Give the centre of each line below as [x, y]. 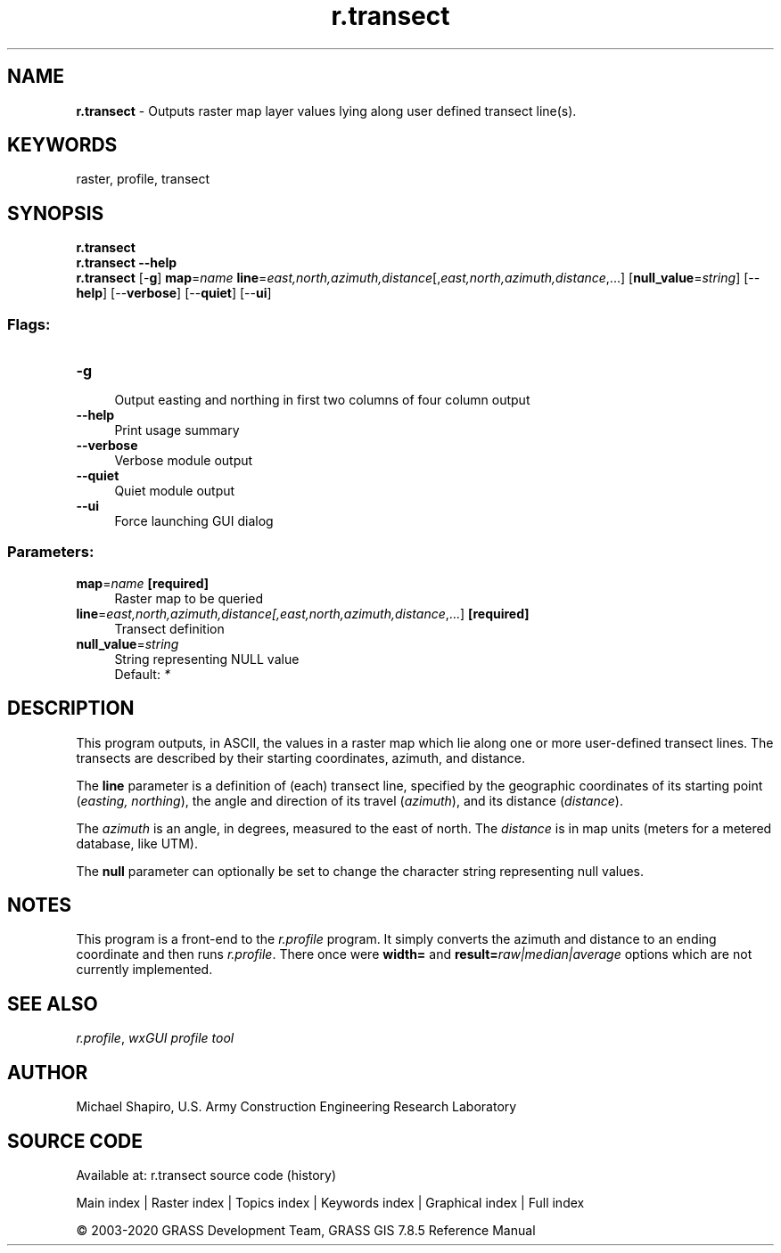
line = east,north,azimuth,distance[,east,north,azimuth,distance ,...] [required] [303, 613]
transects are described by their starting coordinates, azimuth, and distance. [300, 758]
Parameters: [51, 552]
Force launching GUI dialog [194, 521]
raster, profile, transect [143, 179]
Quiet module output [175, 491]
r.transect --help [127, 263]
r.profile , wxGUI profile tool [155, 1038]
